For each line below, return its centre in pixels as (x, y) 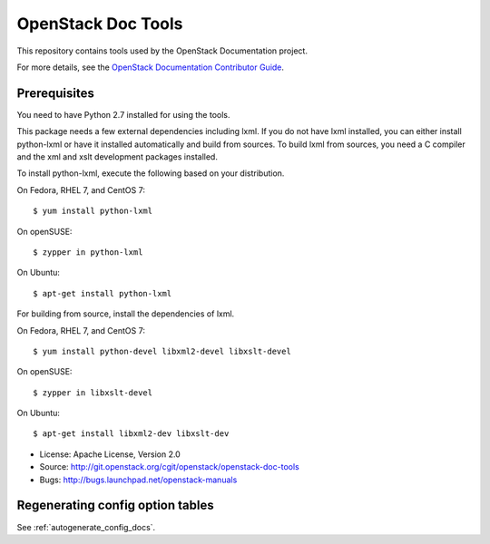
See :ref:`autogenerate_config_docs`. (86, 527)
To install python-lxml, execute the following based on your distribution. (151, 173)
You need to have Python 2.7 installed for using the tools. (123, 114)
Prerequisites (55, 93)
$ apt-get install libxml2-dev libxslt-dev (131, 434)
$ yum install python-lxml (93, 211)
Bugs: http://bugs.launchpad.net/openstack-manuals (138, 480)
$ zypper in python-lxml (88, 252)
